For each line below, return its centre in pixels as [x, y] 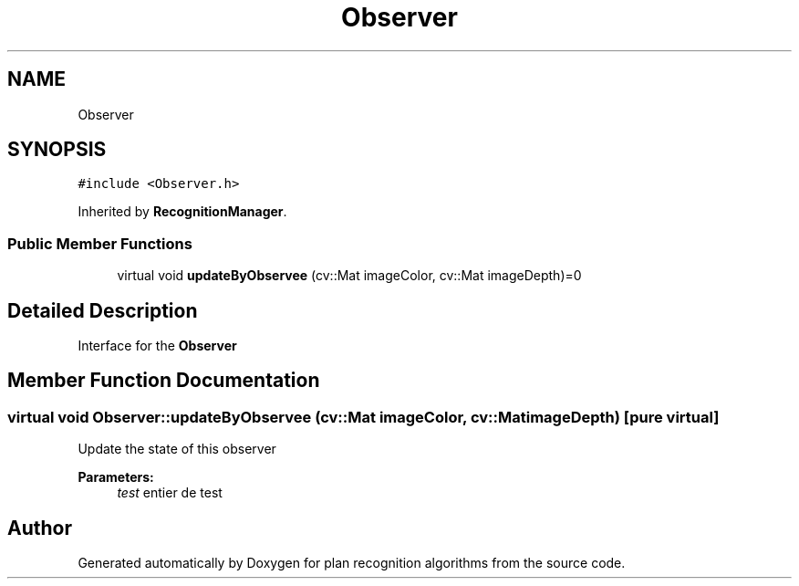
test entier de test [170, 493]
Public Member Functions [100, 243]
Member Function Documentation [164, 381]
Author [40, 528]
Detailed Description [103, 310]
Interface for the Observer [157, 346]
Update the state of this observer [177, 449]
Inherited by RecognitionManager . [182, 212]
